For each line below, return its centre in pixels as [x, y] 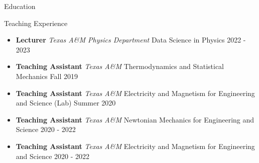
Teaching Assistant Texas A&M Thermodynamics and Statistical [120, 66]
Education [20, 6]
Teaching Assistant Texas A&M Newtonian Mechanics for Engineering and [135, 119]
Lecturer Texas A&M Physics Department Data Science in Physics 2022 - [131, 40]
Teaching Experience [36, 23]
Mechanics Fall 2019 [47, 76]
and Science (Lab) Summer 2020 [66, 103]
